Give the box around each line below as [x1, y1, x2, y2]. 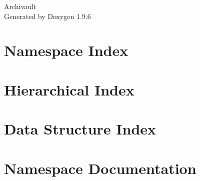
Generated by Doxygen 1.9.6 [4, 10, 91, 21]
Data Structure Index [4, 118, 156, 139]
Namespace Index [4, 40, 128, 60]
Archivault [4, 1, 36, 11]
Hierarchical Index [4, 79, 134, 99]
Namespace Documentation [4, 157, 196, 178]
